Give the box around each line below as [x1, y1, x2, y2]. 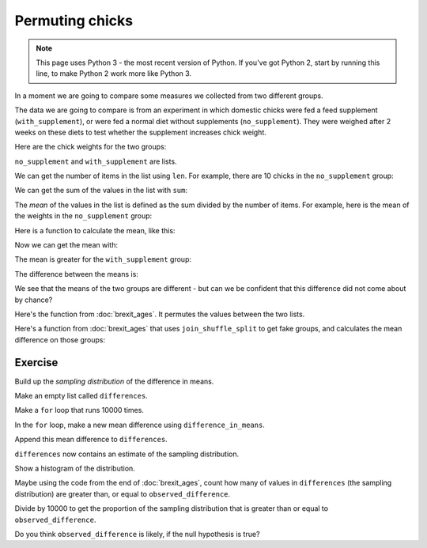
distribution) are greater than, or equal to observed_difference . [14, 489, 231, 498]
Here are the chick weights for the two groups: [14, 142, 167, 152]
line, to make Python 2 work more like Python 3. [36, 69, 192, 78]
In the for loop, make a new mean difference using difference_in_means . [14, 420, 265, 429]
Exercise [14, 356, 59, 369]
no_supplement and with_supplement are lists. [14, 157, 177, 166]
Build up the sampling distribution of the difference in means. [14, 376, 214, 386]
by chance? [14, 295, 53, 304]
